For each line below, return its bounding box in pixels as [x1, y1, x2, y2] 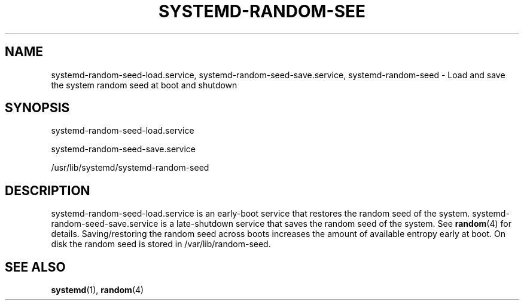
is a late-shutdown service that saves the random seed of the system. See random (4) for [160, 218, 511, 229]
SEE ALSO [5, 259, 66, 275]
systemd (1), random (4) [51, 285, 144, 295]
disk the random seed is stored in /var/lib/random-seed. [51, 239, 271, 249]
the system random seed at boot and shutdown [51, 79, 237, 90]
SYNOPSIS [5, 100, 70, 116]
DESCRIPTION [5, 183, 90, 198]
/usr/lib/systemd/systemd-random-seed [51, 162, 209, 173]
